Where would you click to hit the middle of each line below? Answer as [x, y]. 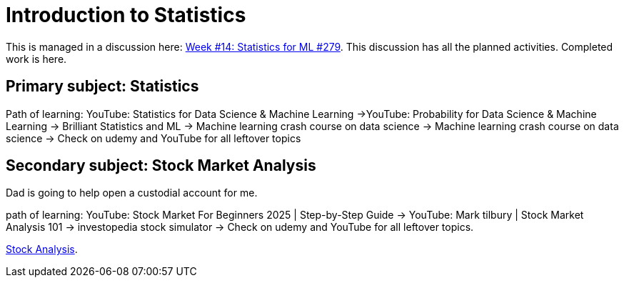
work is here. [36, 59]
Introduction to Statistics [126, 15]
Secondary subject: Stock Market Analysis [161, 166]
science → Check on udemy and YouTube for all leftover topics [154, 138]
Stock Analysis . [42, 249]
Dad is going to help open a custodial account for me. [132, 193]
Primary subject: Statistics [102, 86]
